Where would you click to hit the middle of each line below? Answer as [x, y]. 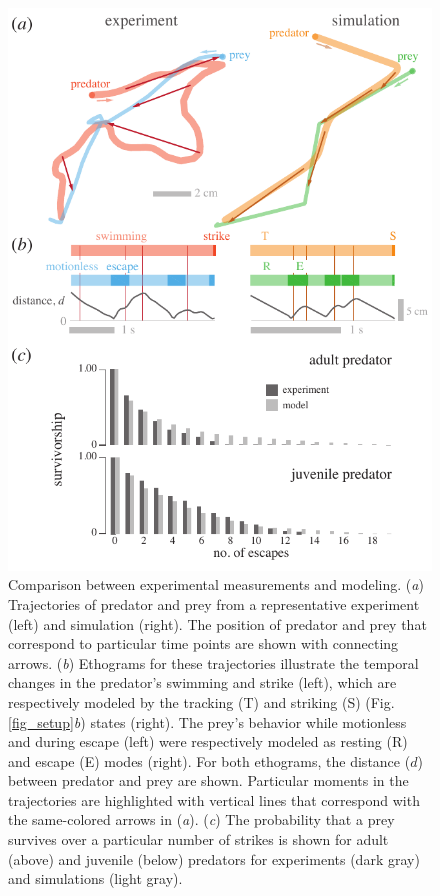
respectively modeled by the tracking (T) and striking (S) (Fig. [201, 701]
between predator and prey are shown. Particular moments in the [208, 780]
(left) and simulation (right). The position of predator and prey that [217, 623]
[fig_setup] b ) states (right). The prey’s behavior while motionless [207, 721]
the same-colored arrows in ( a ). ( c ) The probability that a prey [201, 819]
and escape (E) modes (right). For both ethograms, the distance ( [209, 760]
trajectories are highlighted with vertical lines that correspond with [214, 799]
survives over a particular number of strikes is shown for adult [198, 839]
